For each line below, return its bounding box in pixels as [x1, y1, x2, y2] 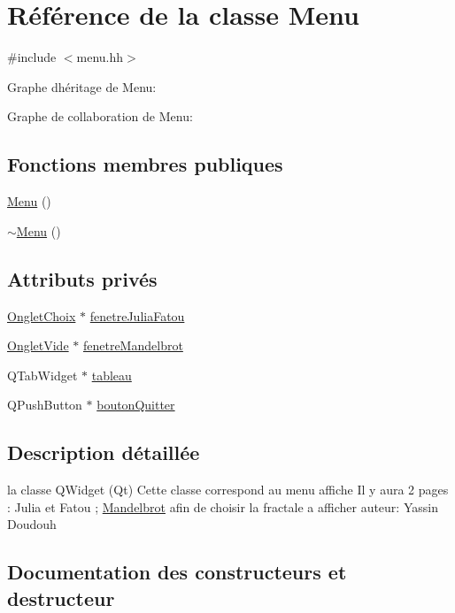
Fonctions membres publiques [7, 150, 283, 178]
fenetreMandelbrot [82, 336, 183, 355]
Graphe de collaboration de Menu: [7, 107, 193, 126]
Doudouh [7, 515, 57, 533]
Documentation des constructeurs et [7, 558, 347, 586]
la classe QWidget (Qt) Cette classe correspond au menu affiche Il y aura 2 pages [7, 480, 449, 499]
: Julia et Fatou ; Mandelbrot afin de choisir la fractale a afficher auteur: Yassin [7, 497, 438, 516]
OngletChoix [7, 306, 76, 325]
